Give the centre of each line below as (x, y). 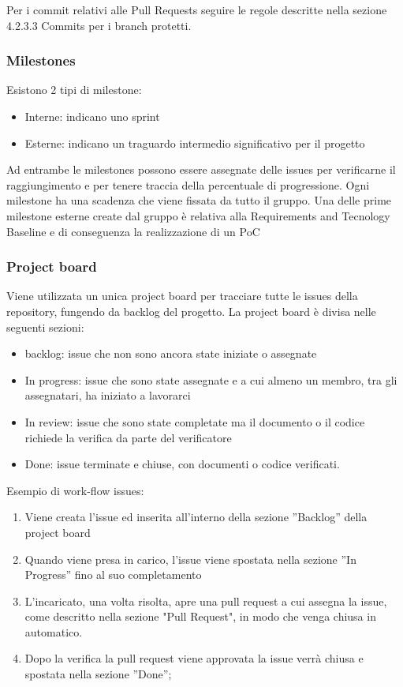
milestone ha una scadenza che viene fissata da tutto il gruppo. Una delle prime (199, 200)
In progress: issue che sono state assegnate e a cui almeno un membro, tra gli (211, 379)
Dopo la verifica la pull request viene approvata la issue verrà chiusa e (194, 658)
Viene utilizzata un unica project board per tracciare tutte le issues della (182, 296)
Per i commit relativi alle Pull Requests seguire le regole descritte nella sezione (197, 9)
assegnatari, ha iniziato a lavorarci (108, 395)
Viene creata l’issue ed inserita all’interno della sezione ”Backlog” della (196, 517)
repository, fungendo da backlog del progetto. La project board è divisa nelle (191, 311)
